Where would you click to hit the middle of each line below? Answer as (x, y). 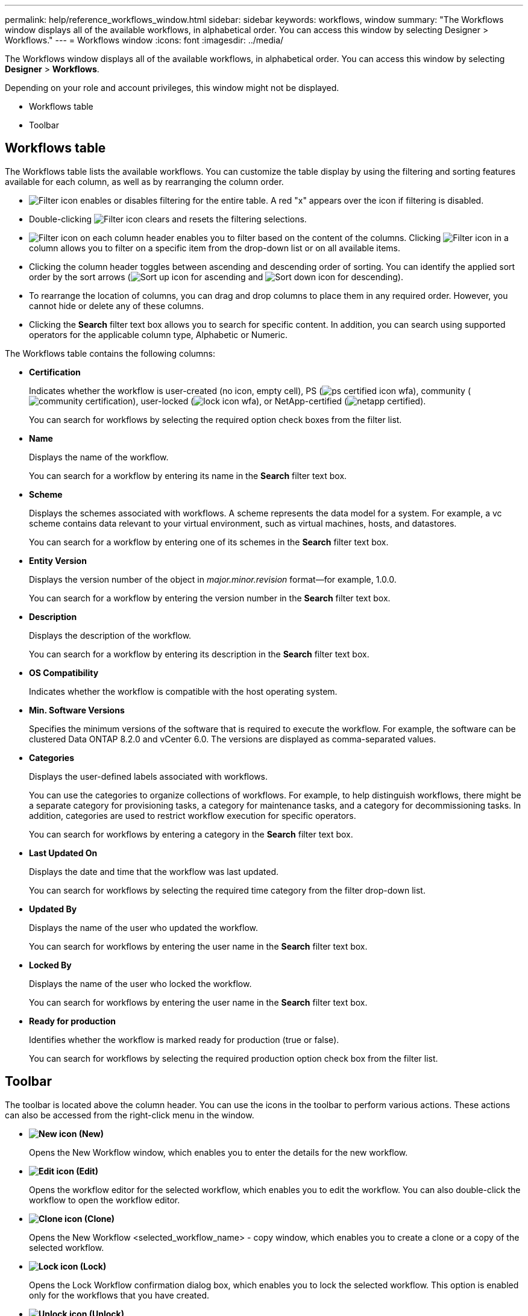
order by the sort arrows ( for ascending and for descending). (216, 277)
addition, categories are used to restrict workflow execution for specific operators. (193, 815)
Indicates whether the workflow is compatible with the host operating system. (183, 691)
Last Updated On (63, 853)
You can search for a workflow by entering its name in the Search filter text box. (188, 475)
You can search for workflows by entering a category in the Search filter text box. (191, 834)
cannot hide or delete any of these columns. (117, 305)
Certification (55, 372)
